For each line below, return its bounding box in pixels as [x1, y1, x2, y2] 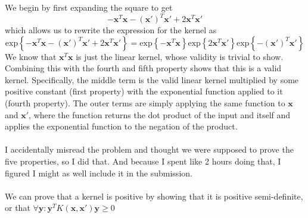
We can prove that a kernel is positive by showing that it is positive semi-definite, [5, 189, 303, 202]
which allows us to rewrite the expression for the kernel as [5, 24, 217, 36]
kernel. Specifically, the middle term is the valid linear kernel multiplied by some [5, 73, 299, 86]
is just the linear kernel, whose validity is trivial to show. [76, 50, 284, 62]
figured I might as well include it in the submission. [5, 166, 192, 179]
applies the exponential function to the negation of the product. [5, 120, 238, 132]
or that [5, 201, 30, 214]
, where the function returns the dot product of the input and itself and [29, 108, 291, 121]
